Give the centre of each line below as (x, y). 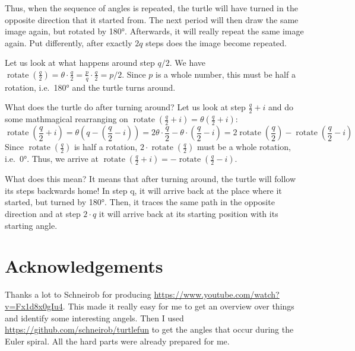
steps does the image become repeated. (216, 42)
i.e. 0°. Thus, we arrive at (52, 159)
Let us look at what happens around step (80, 63)
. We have (188, 63)
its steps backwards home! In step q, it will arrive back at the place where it (143, 190)
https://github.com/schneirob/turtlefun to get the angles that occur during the (149, 329)
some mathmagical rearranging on (66, 119)
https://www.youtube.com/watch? (217, 294)
